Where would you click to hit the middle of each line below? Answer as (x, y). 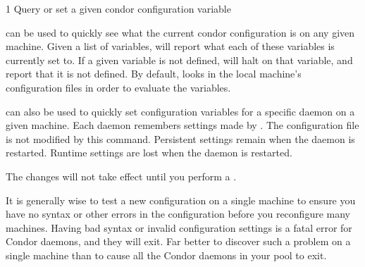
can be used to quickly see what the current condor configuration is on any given (180, 32)
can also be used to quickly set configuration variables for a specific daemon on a (180, 111)
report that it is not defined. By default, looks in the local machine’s (154, 74)
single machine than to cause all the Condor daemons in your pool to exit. (166, 255)
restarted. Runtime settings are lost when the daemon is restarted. (149, 153)
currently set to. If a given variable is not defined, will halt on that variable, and (179, 60)
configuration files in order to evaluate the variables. (118, 87)
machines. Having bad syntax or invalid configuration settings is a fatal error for (179, 227)
